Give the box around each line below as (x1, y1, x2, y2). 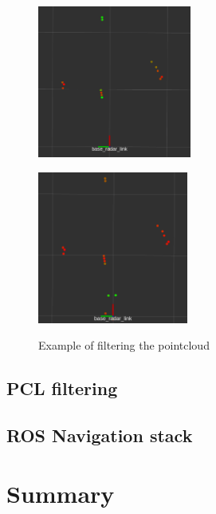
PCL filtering (6, 376, 118, 401)
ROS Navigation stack (6, 422, 193, 447)
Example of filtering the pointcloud (38, 337, 210, 354)
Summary (6, 477, 115, 510)
